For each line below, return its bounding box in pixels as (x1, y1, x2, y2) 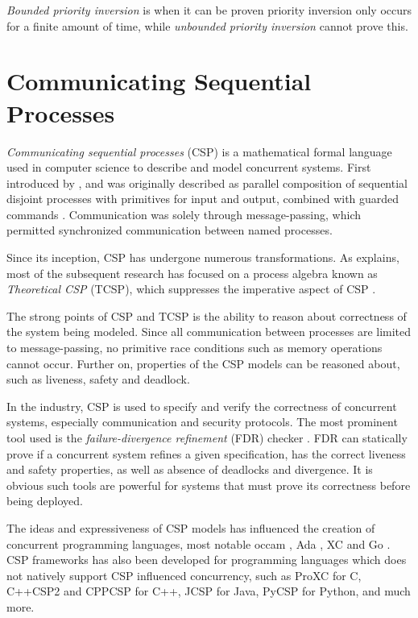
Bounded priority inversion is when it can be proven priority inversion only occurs (6, 2, 412, 18)
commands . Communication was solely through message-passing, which (6, 205, 361, 222)
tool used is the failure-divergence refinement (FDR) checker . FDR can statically (6, 429, 408, 446)
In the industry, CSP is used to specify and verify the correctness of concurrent (6, 397, 397, 414)
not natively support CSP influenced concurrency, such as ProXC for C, (6, 566, 362, 583)
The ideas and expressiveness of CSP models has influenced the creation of (6, 519, 375, 536)
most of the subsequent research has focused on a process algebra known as (6, 264, 378, 281)
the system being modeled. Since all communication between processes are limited (6, 323, 412, 340)
